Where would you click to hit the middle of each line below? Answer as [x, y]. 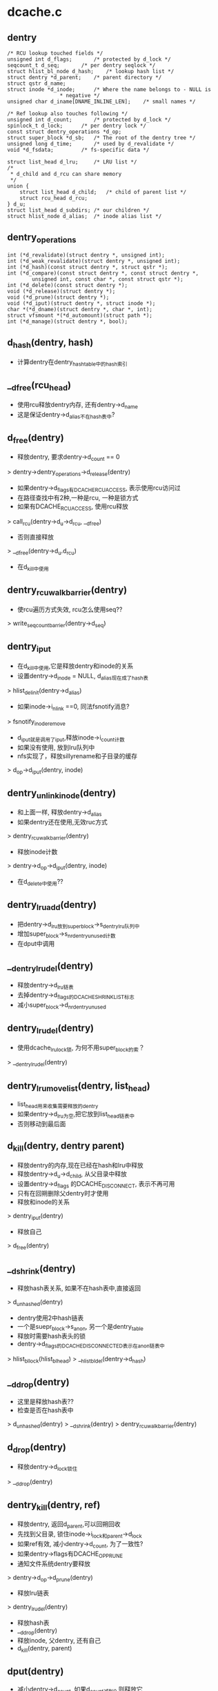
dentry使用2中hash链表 [50, 1318]
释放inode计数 [37, 851]
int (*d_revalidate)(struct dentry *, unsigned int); [86, 255]
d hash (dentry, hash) [50, 344]
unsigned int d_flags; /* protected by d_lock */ [89, 59]
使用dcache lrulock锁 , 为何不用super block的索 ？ [81, 1048]
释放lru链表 [33, 1593]
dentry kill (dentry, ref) [54, 1506]
